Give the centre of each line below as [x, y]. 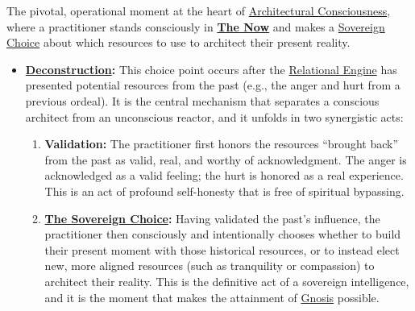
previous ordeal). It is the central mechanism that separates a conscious [202, 100]
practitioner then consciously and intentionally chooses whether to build [223, 234]
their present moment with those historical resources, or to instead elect [222, 249]
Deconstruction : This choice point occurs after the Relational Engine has [211, 69]
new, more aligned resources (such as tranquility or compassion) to [210, 265]
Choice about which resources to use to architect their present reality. [178, 42]
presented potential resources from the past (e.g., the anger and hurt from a [213, 85]
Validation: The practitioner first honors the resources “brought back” [221, 144]
